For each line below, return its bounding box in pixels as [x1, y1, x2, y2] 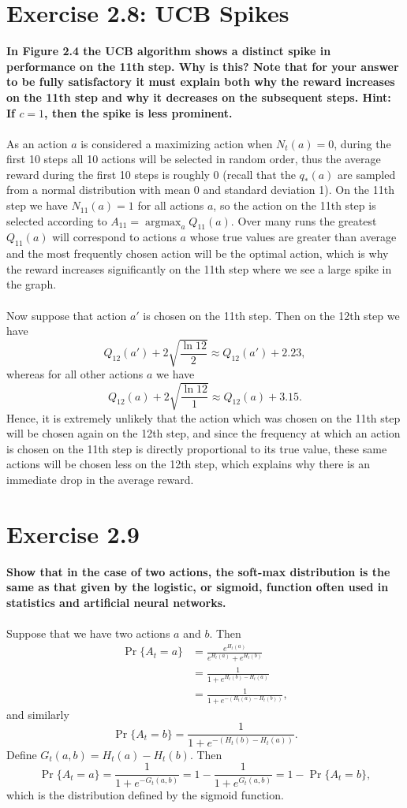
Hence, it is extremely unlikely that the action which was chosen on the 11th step [6, 409, 401, 426]
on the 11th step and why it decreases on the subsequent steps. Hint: [6, 88, 391, 105]
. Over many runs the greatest [230, 212, 377, 229]
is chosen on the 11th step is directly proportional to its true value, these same [6, 440, 387, 456]
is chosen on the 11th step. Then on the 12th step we [143, 307, 400, 323]
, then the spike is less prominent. [44, 104, 233, 121]
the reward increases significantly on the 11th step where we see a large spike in [6, 260, 392, 277]
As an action [6, 135, 68, 151]
